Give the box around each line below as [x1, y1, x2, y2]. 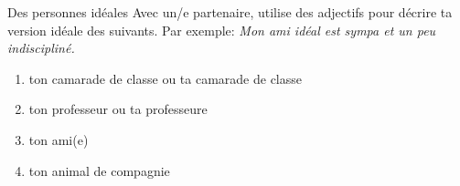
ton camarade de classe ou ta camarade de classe [28, 68, 302, 88]
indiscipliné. [7, 38, 75, 57]
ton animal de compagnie [28, 160, 170, 180]
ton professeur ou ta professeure [28, 99, 208, 119]
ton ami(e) [28, 129, 89, 149]
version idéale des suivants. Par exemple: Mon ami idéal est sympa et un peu [7, 20, 436, 39]
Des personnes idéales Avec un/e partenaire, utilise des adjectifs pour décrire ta [7, 3, 453, 21]
